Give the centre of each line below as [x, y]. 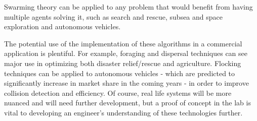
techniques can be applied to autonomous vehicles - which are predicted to [120, 73]
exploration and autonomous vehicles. [62, 26]
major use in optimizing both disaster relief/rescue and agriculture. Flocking [123, 63]
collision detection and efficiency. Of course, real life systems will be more [118, 93]
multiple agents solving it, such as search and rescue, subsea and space [113, 16]
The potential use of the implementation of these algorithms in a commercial [123, 43]
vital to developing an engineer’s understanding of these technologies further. [123, 112]
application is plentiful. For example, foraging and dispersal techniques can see [126, 53]
